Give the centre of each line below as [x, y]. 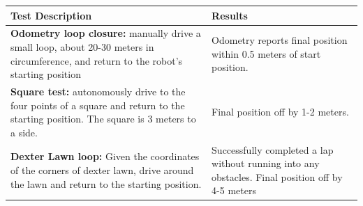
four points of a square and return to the [98, 105]
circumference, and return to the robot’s [97, 60]
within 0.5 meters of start [266, 53]
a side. [24, 132]
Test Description [51, 15]
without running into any [266, 163]
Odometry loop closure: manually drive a [106, 33]
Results [230, 15]
